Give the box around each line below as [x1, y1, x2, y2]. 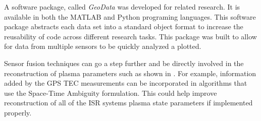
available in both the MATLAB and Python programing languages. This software [4, 11, 256, 22]
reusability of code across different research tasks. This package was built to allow [4, 31, 257, 41]
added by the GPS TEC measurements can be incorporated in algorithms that [4, 78, 247, 88]
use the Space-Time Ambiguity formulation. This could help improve [4, 87, 217, 98]
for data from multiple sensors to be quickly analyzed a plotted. [4, 41, 201, 51]
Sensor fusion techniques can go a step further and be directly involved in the [4, 57, 244, 68]
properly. [4, 107, 32, 117]
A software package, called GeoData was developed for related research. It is [4, 2, 240, 12]
